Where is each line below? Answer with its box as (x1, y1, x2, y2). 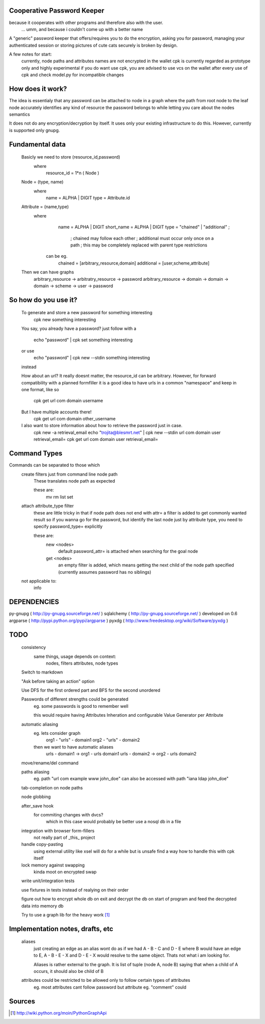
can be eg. (46, 253, 68, 259)
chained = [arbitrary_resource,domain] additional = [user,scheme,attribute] (58, 260, 210, 266)
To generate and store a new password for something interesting (21, 310, 153, 316)
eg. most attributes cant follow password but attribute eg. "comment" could (33, 984, 186, 990)
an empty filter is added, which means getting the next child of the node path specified (58, 562, 234, 568)
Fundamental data (9, 140, 66, 148)
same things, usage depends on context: (33, 653, 116, 659)
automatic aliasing (21, 721, 58, 727)
